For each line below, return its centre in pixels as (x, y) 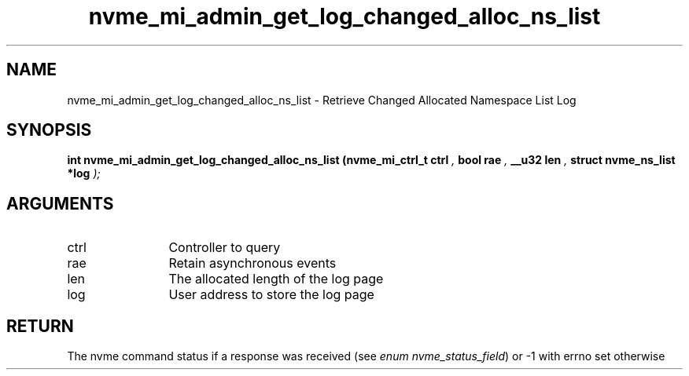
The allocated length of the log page (276, 279)
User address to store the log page (271, 295)
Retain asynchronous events (252, 263)
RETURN (40, 326)
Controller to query (225, 248)
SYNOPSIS (49, 130)
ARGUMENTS (60, 203)
